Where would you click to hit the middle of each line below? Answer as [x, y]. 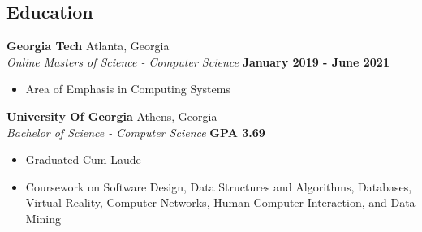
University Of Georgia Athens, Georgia [112, 116]
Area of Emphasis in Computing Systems [128, 89]
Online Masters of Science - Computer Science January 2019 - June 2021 [198, 61]
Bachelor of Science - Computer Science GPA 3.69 [136, 132]
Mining [43, 218]
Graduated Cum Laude [83, 159]
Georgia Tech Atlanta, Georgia [88, 46]
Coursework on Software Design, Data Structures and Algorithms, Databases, [219, 186]
